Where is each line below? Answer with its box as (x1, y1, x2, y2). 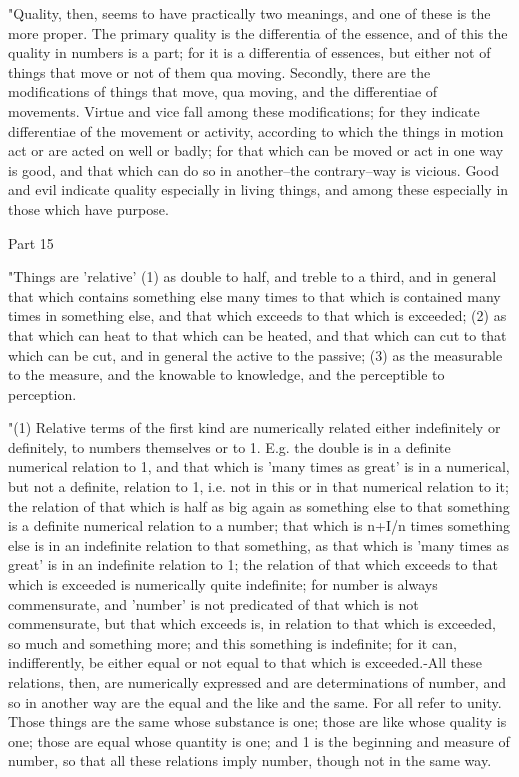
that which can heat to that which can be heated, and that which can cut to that (8, 324, 507, 345)
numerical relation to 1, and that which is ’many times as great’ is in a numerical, (8, 456, 510, 477)
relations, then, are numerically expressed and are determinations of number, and (8, 672, 506, 692)
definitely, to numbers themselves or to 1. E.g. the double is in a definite (8, 436, 451, 457)
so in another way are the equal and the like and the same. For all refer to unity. (8, 691, 502, 712)
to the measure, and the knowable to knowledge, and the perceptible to (8, 364, 445, 385)
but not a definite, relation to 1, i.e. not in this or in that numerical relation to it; (8, 476, 509, 497)
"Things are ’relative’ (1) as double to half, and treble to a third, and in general (8, 266, 497, 287)
